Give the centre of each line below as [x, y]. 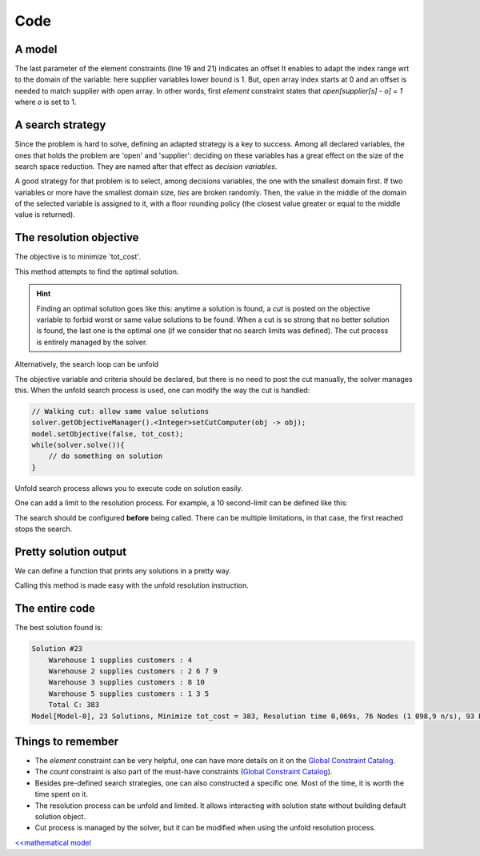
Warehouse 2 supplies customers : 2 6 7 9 [133, 671]
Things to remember [67, 741]
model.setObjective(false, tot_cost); [108, 434]
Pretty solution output [71, 551]
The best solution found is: [59, 628]
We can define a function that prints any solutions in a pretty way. [123, 571]
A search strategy [60, 125]
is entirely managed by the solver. [92, 342]
